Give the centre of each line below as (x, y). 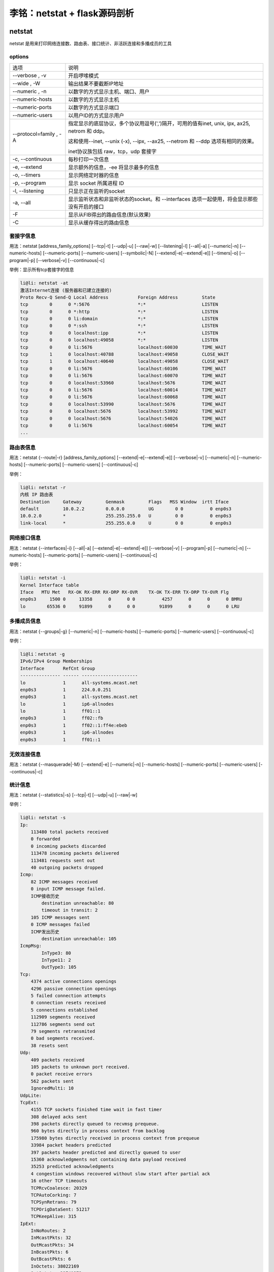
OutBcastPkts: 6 (51, 1259)
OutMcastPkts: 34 (52, 1245)
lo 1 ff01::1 (60, 711)
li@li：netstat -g (43, 654)
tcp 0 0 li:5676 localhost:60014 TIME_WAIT (123, 390)
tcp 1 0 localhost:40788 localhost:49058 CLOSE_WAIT (125, 354)
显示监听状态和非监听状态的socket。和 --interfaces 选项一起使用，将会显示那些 (163, 199)
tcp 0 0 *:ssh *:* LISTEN (119, 326)
